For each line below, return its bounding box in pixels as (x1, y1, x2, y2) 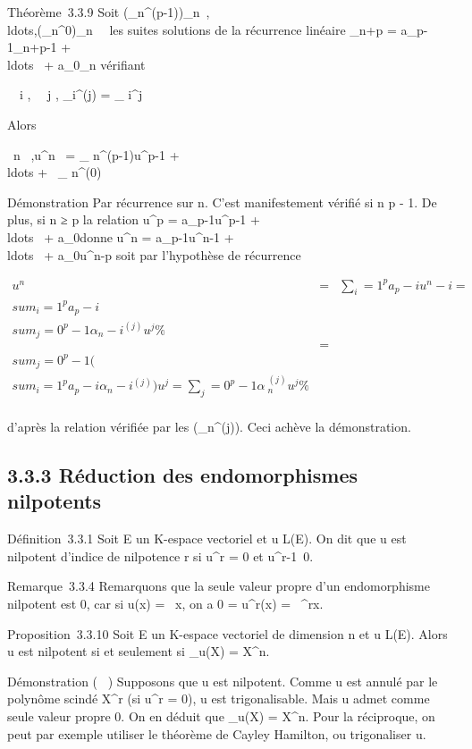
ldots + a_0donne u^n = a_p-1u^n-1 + (7, 227, 234, 246)
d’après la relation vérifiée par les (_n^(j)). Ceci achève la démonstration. (7, 417, 411, 436)
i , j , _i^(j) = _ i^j (19, 85, 143, 104)
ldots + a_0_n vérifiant (7, 55, 146, 73)
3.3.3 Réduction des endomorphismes (7, 461, 358, 489)
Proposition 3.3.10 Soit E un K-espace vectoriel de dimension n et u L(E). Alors (7, 624, 448, 643)
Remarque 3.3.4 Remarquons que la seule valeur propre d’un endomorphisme (7, 576, 430, 595)
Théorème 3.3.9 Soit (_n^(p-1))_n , (7, 3, 210, 21)
